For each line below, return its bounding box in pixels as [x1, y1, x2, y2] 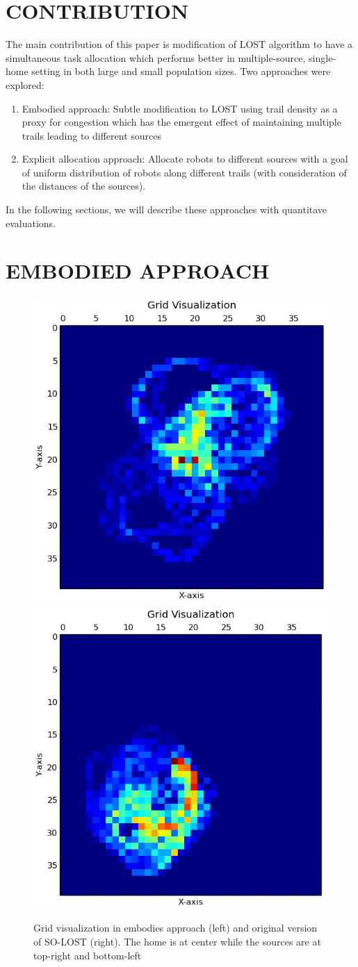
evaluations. [6, 215, 56, 230]
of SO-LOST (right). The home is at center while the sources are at [33, 934, 321, 948]
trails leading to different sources [22, 128, 162, 142]
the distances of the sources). [22, 179, 146, 193]
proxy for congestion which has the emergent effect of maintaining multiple [22, 115, 341, 129]
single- [309, 50, 336, 65]
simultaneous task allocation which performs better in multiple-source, [6, 50, 306, 65]
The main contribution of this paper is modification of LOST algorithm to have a [6, 37, 353, 51]
